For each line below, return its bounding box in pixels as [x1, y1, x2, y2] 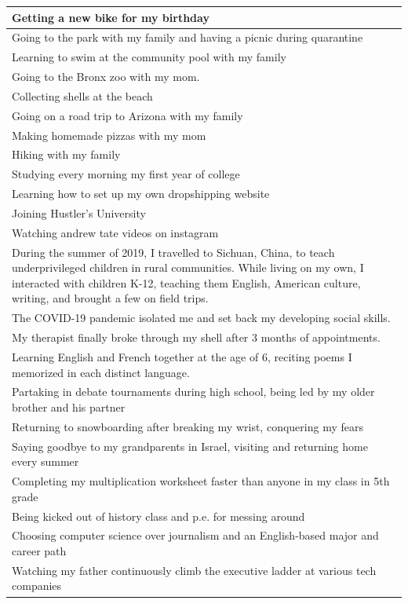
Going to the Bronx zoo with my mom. [12, 68, 200, 85]
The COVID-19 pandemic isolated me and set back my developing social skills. [12, 309, 391, 326]
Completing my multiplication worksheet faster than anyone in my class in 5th [12, 473, 390, 489]
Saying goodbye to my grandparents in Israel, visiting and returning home [12, 437, 368, 454]
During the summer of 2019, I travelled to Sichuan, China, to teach [12, 243, 335, 260]
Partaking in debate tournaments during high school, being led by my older [12, 383, 375, 400]
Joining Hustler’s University [12, 204, 146, 221]
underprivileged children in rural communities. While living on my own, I [12, 259, 364, 276]
